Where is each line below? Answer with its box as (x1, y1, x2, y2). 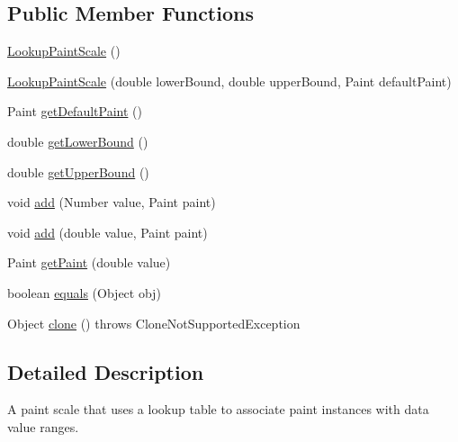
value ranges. (7, 417, 79, 436)
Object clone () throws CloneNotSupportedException (7, 313, 301, 332)
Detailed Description (7, 357, 204, 385)
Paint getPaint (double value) (7, 253, 171, 272)
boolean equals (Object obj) (7, 283, 161, 302)
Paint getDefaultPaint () (7, 102, 142, 121)
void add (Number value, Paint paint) (7, 193, 216, 212)
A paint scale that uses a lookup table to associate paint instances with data (7, 400, 429, 419)
